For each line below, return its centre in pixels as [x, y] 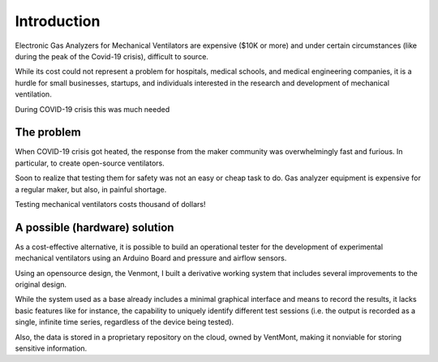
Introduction [58, 21]
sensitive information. [51, 348]
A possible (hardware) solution [94, 227]
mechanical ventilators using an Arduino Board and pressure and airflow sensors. [151, 258]
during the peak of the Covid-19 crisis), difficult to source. [112, 56]
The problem [48, 133]
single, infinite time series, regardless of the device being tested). [125, 322]
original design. [41, 285]
